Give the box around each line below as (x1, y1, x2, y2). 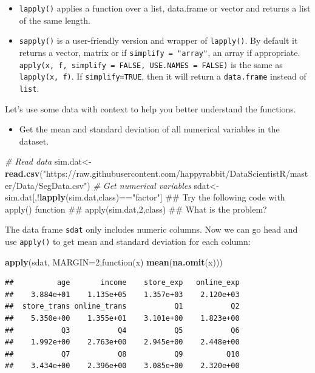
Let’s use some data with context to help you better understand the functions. (5, 102, 296, 115)
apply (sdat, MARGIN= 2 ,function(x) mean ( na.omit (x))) (5, 255, 223, 268)
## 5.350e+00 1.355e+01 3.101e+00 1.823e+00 (5, 313, 240, 323)
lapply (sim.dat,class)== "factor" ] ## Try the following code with (39, 191, 285, 204)
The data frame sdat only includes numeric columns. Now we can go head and (5, 223, 298, 236)
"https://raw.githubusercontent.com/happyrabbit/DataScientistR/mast (42, 166, 308, 179)
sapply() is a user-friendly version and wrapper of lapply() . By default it (19, 34, 298, 47)
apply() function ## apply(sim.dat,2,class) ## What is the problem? (5, 202, 267, 215)
